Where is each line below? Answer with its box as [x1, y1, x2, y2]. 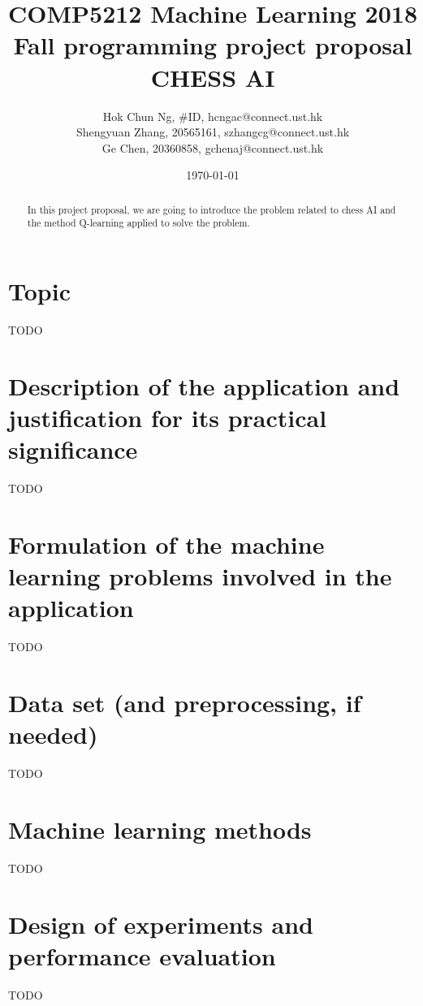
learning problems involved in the [8, 559, 392, 592]
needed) [8, 718, 98, 751]
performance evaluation [8, 939, 276, 972]
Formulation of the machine [8, 527, 325, 560]
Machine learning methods [8, 812, 312, 845]
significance [8, 433, 138, 466]
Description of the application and [8, 369, 400, 402]
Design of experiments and [8, 907, 313, 940]
